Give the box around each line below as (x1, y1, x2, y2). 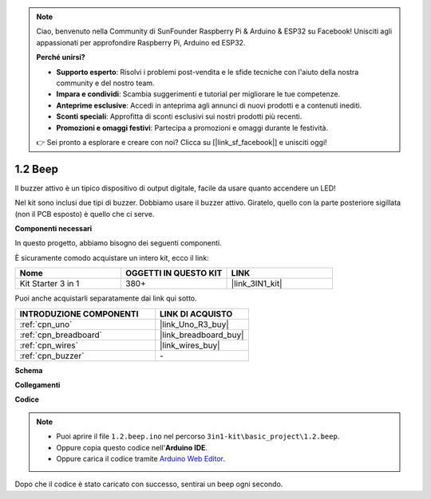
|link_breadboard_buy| (160, 329, 244, 340)
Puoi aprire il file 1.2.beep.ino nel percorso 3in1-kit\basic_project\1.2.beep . (56, 431, 340, 442)
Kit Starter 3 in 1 (19, 278, 80, 289)
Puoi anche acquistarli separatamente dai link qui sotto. (14, 293, 197, 303)
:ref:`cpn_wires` (19, 340, 79, 351)
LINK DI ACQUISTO (160, 308, 233, 319)
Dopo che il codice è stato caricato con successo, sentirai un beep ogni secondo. (14, 479, 283, 489)
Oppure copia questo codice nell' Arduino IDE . (56, 442, 208, 452)
